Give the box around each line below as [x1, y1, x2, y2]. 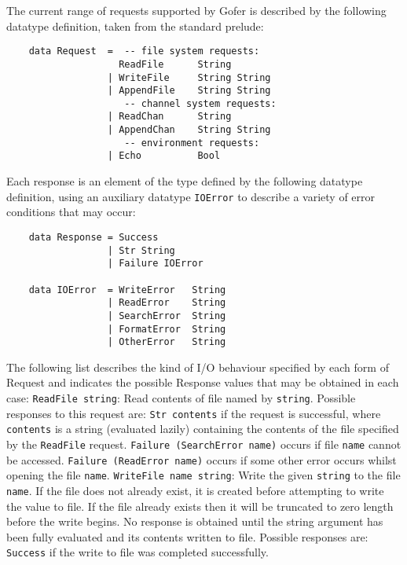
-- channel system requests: [124, 97, 277, 109]
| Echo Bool [107, 150, 221, 162]
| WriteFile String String [107, 72, 271, 83]
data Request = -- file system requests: [28, 46, 260, 57]
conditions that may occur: [6, 204, 136, 220]
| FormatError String [107, 323, 226, 335]
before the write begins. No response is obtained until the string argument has [6, 513, 383, 530]
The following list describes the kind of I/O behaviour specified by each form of [6, 358, 389, 375]
